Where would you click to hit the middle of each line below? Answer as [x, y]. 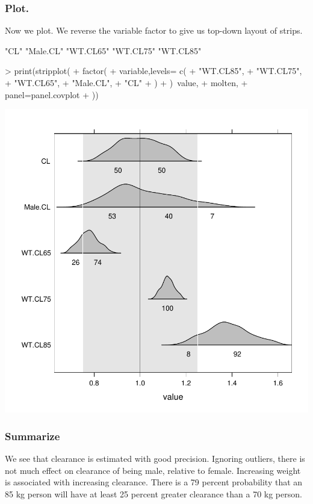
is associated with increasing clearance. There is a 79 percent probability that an [154, 482]
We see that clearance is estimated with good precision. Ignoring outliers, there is [155, 458]
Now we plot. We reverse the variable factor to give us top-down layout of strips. [154, 30]
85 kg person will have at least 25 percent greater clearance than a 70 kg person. [153, 493]
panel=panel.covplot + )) [52, 94]
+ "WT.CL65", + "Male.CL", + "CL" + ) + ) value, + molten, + [126, 82]
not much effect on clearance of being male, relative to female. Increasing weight [153, 470]
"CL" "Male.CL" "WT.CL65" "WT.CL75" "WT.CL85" [103, 50]
